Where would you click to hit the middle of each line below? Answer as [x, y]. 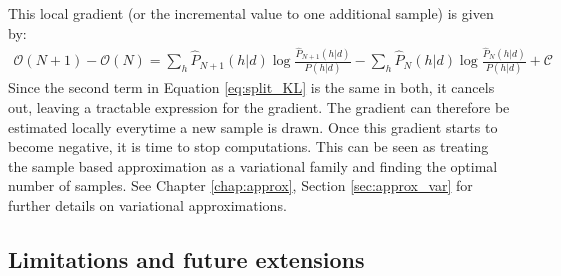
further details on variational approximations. [147, 205]
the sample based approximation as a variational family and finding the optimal [253, 165]
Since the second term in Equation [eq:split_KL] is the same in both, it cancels [251, 87]
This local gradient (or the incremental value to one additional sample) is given [251, 13]
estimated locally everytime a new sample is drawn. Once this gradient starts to [253, 126]
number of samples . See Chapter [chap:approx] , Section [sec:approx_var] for [240, 185]
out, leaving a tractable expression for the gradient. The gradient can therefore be [259, 107]
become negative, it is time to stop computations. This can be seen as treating [248, 146]
